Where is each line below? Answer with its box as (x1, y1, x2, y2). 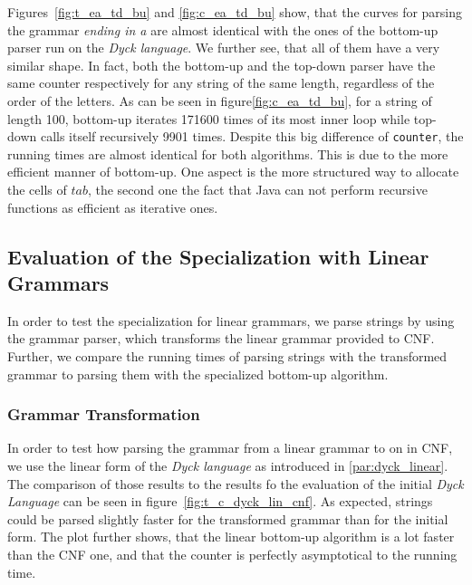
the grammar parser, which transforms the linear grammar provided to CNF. (7, 329, 435, 348)
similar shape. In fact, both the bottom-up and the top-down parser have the (7, 55, 436, 74)
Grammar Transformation (7, 403, 200, 426)
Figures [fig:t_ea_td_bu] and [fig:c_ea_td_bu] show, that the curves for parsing (7, 3, 463, 21)
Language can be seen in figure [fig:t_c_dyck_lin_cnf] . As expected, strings (7, 492, 433, 511)
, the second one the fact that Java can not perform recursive (87, 180, 428, 198)
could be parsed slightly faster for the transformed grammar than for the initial (7, 509, 448, 528)
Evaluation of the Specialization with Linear (7, 242, 429, 270)
